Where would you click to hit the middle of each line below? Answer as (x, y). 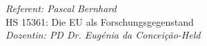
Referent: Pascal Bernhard (61, 8)
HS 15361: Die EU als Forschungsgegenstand (100, 21)
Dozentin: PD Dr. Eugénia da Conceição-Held (103, 35)
